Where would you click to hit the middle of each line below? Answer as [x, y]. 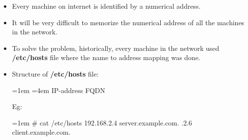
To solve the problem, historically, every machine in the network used [115, 48]
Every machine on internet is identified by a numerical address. [106, 6]
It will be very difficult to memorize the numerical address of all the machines [128, 22]
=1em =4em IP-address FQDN [58, 90]
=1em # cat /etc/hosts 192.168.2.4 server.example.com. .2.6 [102, 122]
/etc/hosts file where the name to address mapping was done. [106, 57]
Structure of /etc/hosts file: [55, 73]
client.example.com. [41, 132]
